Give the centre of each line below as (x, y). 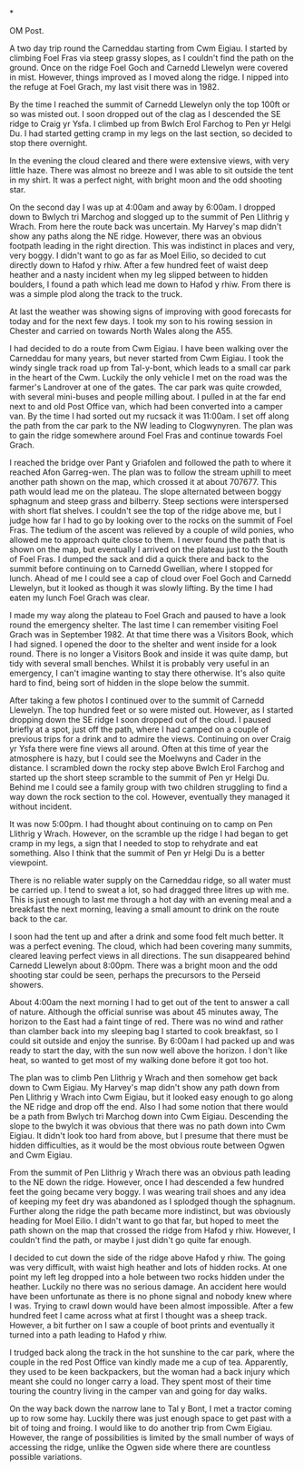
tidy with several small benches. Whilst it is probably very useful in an (139, 663)
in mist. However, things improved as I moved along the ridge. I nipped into (149, 77)
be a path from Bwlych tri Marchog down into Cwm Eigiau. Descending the (149, 1116)
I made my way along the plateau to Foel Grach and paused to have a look (148, 615)
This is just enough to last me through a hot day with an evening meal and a (151, 899)
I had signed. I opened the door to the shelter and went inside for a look (143, 644)
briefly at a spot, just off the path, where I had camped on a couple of (139, 729)
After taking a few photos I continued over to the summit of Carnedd (137, 700)
